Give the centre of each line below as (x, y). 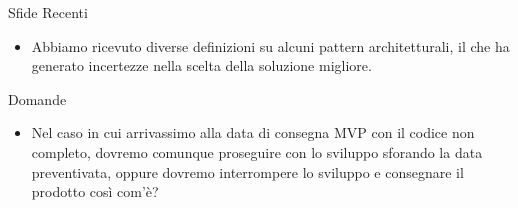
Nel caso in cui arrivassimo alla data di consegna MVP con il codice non (253, 132)
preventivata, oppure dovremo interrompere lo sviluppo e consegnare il (247, 171)
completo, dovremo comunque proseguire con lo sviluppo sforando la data (257, 151)
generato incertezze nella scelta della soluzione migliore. (201, 65)
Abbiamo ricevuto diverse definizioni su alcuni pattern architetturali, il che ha (270, 45)
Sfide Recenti (48, 12)
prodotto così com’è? (95, 191)
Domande (37, 98)
